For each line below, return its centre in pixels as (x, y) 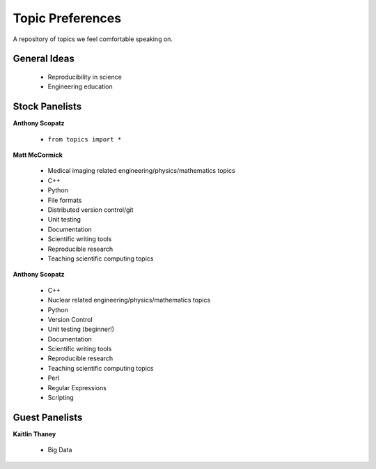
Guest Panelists (48, 417)
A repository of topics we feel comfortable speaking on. (93, 39)
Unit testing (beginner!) (81, 329)
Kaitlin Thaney (34, 434)
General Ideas (44, 59)
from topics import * (85, 139)
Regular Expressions (77, 387)
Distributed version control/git (91, 210)
